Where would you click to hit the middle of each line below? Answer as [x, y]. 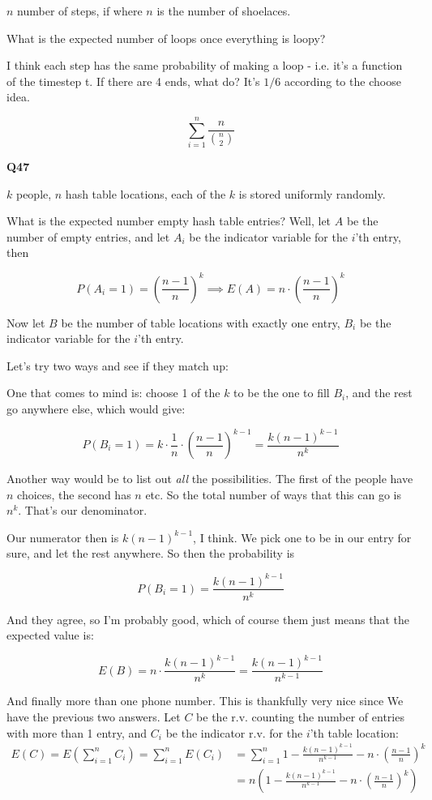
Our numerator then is [63, 537]
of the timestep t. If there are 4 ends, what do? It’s [133, 81]
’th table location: [355, 732]
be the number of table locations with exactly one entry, [201, 322]
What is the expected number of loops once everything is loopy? [166, 38]
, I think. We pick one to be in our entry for [302, 537]
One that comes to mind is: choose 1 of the [113, 393]
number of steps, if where [80, 11]
